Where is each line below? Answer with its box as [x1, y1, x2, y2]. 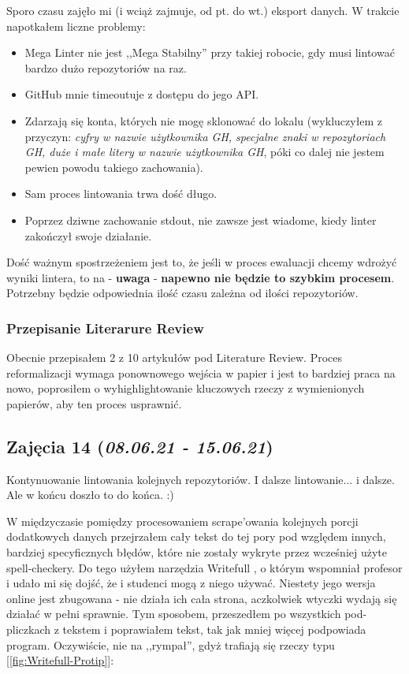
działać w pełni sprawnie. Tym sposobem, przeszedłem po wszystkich [6, 605, 341, 622]
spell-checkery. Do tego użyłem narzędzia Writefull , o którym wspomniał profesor [6, 559, 403, 575]
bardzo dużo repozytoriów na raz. [24, 59, 187, 76]
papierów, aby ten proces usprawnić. [6, 395, 182, 411]
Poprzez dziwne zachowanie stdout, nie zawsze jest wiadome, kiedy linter [24, 211, 377, 228]
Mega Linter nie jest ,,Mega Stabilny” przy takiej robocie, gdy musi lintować [24, 44, 395, 61]
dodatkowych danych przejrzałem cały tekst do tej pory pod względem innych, [6, 528, 386, 545]
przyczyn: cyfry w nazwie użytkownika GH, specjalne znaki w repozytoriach [24, 128, 386, 144]
